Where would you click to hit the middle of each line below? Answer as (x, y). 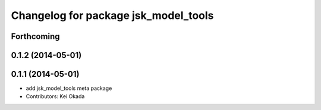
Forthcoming (35, 36)
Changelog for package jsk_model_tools (112, 15)
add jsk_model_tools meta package (69, 88)
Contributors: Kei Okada (55, 96)
